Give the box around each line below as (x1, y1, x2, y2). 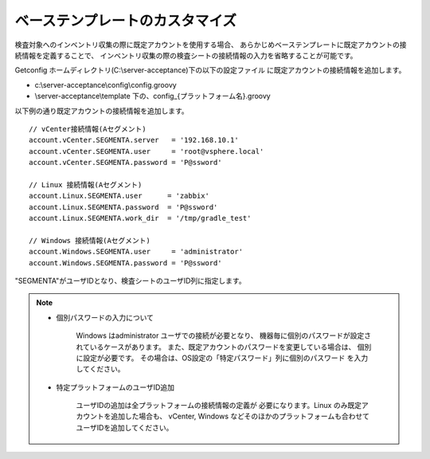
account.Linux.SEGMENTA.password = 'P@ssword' (29, 202, 218, 211)
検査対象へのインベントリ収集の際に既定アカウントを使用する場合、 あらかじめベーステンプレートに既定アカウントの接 (14, 40, 407, 49)
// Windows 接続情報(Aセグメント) (29, 236, 151, 245)
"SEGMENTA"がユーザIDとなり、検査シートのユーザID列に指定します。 (14, 276, 246, 285)
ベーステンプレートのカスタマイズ (14, 12, 236, 29)
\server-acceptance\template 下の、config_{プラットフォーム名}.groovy (34, 92, 271, 101)
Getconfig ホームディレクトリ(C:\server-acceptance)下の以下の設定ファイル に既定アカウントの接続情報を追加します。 (14, 65, 406, 75)
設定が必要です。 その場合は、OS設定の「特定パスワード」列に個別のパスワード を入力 (82, 353, 369, 363)
